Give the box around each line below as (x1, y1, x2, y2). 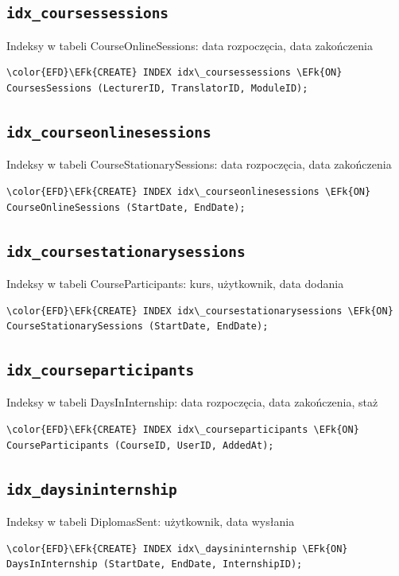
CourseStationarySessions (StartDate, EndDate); (6, 321, 269, 333)
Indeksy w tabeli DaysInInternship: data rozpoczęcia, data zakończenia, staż (6, 394, 378, 411)
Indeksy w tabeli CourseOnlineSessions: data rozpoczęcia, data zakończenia (6, 37, 373, 53)
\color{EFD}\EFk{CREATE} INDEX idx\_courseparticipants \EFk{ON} (6, 424, 359, 436)
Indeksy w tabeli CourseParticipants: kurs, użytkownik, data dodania (6, 274, 344, 291)
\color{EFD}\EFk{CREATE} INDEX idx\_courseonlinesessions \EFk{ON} (6, 185, 371, 197)
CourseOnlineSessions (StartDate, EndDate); (6, 201, 246, 213)
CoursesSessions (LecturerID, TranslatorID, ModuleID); (6, 82, 308, 94)
